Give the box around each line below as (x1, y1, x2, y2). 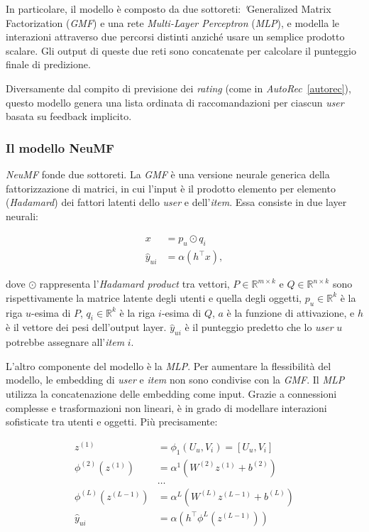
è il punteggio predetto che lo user (184, 320, 334, 335)
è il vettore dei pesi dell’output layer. (6, 320, 167, 335)
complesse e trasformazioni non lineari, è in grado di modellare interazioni (6, 400, 327, 415)
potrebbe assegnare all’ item (6, 335, 125, 349)
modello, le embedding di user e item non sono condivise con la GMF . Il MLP (6, 372, 345, 387)
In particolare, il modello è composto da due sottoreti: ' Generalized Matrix (6, 1, 331, 16)
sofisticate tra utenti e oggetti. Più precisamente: (6, 414, 218, 429)
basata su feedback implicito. (6, 109, 132, 124)
